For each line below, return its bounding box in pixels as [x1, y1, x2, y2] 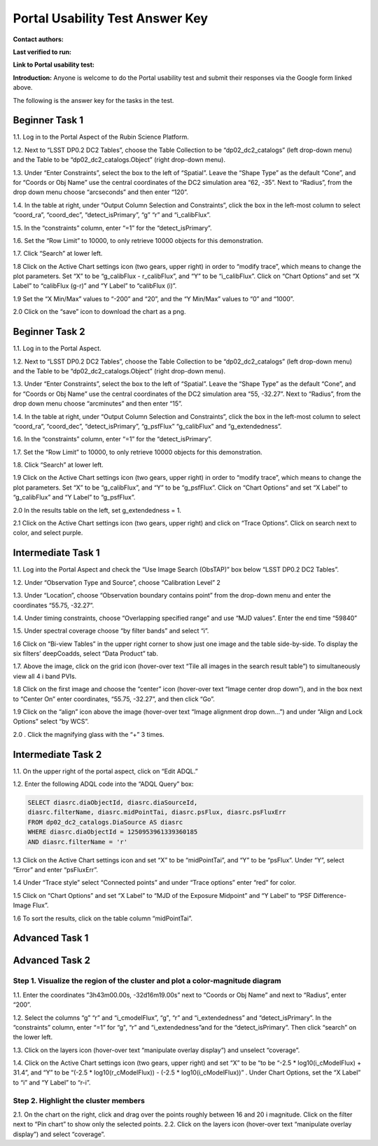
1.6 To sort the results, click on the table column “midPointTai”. [13, 914, 192, 923]
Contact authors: [13, 35, 64, 43]
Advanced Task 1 [13, 932, 89, 944]
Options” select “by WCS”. [13, 717, 90, 726]
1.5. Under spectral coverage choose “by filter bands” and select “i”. [13, 627, 209, 635]
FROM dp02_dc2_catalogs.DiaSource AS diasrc [27, 818, 183, 826]
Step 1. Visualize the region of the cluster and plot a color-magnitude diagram [13, 976, 281, 986]
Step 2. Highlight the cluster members [13, 1096, 145, 1105]
